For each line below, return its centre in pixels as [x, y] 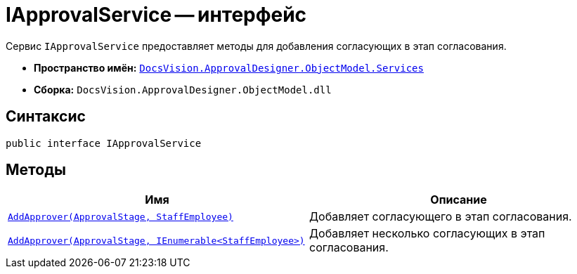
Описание [459, 200]
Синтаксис [46, 117]
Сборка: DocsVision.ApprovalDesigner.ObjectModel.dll [183, 89]
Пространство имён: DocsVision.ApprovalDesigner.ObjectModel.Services [229, 67]
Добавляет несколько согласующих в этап [427, 234]
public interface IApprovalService [104, 143]
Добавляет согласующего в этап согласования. [441, 217]
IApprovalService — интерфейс [156, 15]
